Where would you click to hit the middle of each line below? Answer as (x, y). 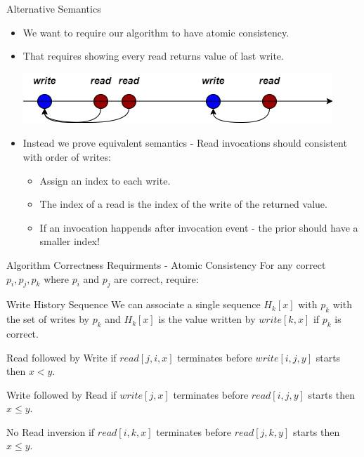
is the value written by (207, 319)
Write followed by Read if (61, 394)
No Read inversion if (51, 431)
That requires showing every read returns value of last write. (153, 56)
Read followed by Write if (61, 357)
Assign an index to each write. (105, 180)
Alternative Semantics (54, 8)
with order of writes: (67, 156)
